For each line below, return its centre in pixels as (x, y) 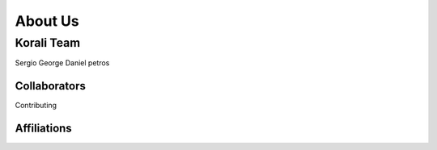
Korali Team (48, 43)
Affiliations (43, 129)
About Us (47, 21)
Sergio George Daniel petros (62, 63)
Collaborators (51, 86)
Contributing (36, 106)
